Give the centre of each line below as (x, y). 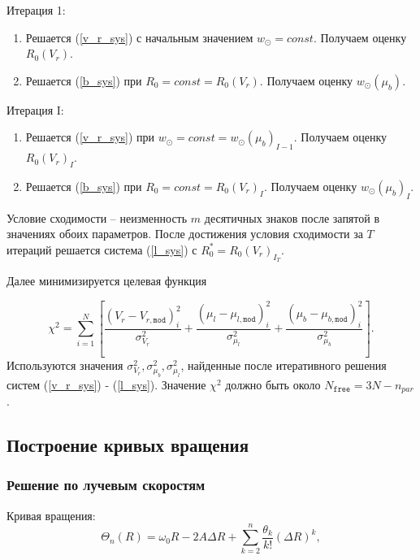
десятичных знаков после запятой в (292, 217)
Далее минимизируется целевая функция (107, 281)
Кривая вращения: (51, 515)
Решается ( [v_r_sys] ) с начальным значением (139, 37)
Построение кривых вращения (128, 445)
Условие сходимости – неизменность (97, 217)
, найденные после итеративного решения (284, 365)
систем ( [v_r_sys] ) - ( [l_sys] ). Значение (106, 384)
